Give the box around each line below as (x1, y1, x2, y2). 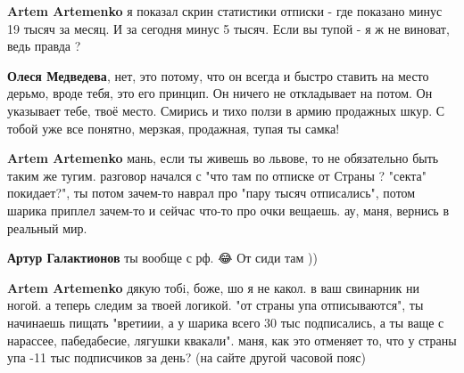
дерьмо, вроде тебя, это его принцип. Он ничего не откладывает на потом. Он (7, 84, 433, 102)
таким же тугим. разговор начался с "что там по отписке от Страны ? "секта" (7, 166, 427, 184)
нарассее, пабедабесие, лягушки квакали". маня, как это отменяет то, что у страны (7, 330, 457, 349)
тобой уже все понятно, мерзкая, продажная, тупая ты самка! (7, 118, 340, 137)
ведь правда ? (7, 36, 81, 55)
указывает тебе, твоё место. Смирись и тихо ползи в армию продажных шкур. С (7, 101, 445, 119)
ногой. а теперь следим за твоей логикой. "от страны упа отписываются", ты (7, 296, 424, 314)
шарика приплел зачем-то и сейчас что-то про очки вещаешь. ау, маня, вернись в (7, 200, 450, 219)
